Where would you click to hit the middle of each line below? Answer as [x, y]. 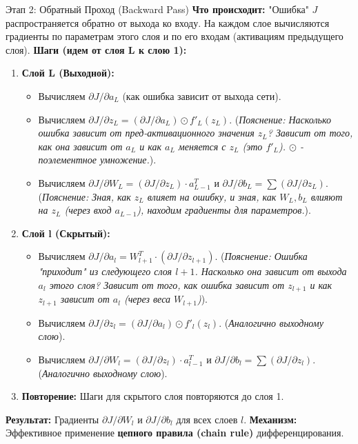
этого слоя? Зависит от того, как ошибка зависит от [167, 284]
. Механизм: [270, 419]
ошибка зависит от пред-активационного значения [146, 133]
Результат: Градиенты [52, 419]
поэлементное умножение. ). [97, 160]
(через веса [147, 299]
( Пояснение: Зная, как [84, 196]
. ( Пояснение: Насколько [280, 119]
